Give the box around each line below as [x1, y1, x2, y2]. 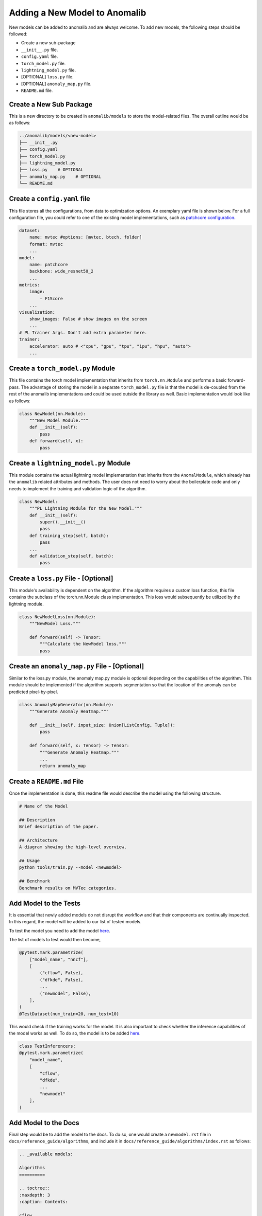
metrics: [19, 282, 40, 288]
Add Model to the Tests [9, 899, 81, 907]
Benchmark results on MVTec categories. [19, 885, 116, 891]
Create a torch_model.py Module [9, 364, 115, 373]
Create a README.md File [9, 777, 84, 786]
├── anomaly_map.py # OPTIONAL [19, 174, 101, 179]
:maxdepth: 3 [19, 1192, 50, 1198]
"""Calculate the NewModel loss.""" [39, 641, 127, 647]
